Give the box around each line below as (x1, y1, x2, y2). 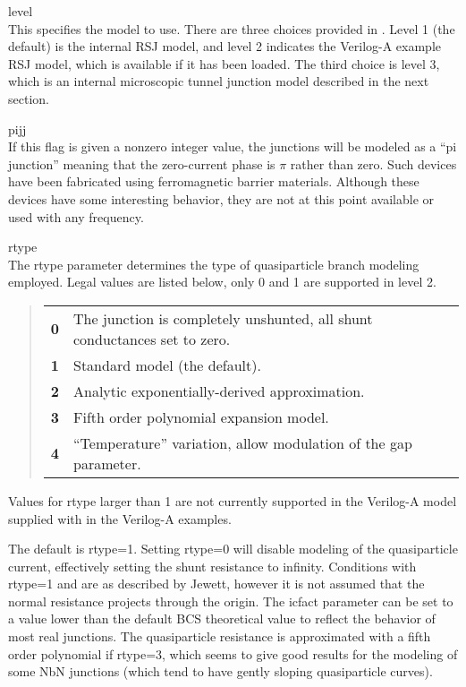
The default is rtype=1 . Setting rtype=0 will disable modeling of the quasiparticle (8, 539, 458, 558)
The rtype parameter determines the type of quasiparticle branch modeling (8, 254, 419, 273)
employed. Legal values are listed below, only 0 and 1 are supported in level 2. (8, 272, 436, 291)
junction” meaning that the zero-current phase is (8, 154, 275, 173)
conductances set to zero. (73, 328, 231, 349)
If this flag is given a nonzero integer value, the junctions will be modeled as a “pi (8, 137, 457, 156)
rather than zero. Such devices (290, 154, 457, 173)
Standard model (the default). (73, 354, 261, 375)
